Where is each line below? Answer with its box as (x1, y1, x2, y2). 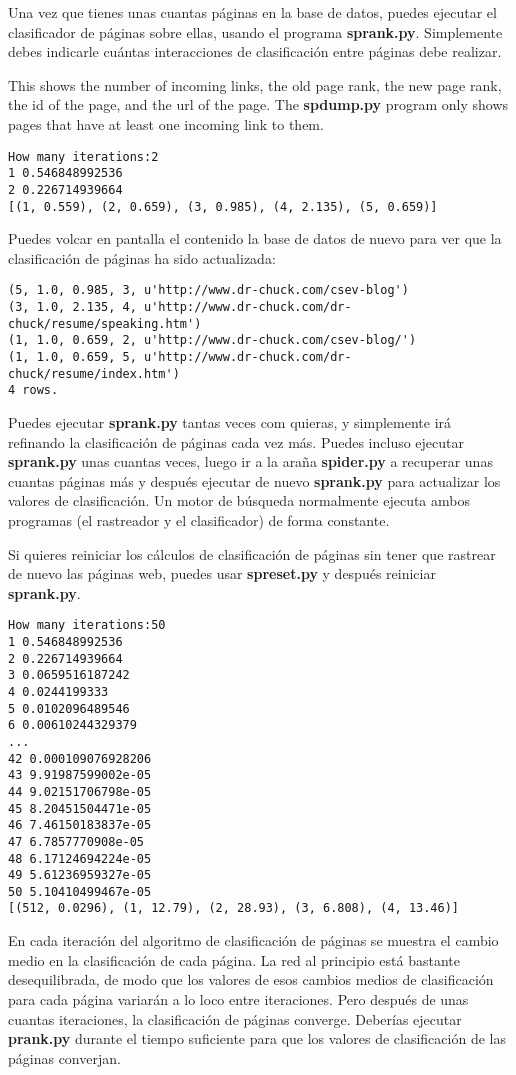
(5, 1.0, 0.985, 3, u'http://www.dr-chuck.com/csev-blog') (8, 283, 409, 298)
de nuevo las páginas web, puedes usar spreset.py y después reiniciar (8, 563, 436, 584)
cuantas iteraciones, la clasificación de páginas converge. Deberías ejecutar (8, 1008, 462, 1029)
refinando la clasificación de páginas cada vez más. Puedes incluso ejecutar (8, 431, 465, 452)
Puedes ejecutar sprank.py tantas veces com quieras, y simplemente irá (8, 411, 452, 432)
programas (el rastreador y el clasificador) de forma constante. (8, 509, 390, 530)
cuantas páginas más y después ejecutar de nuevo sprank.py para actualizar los (8, 470, 501, 491)
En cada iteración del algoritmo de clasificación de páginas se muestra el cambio (8, 930, 499, 951)
